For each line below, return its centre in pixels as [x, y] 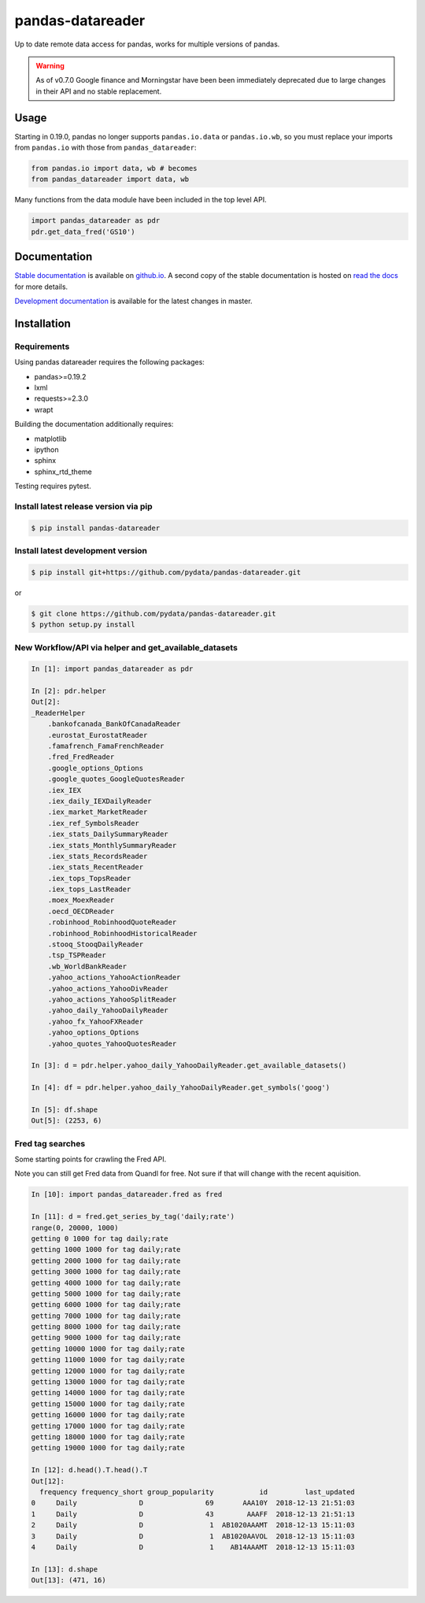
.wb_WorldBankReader [87, 966]
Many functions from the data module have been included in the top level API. [140, 200]
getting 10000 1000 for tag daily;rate [108, 1349]
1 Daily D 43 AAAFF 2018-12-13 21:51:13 [193, 1514]
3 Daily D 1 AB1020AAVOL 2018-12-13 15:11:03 [193, 1536]
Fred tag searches [50, 1143]
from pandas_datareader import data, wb [110, 180]
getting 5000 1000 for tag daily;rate [106, 1294]
